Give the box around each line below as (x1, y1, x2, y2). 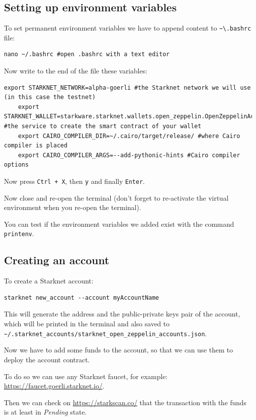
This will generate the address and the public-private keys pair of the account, (4, 309, 240, 319)
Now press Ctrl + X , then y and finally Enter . (4, 175, 145, 186)
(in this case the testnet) (4, 94, 96, 101)
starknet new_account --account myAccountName (4, 294, 159, 301)
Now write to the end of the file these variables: (4, 66, 148, 76)
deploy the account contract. (4, 354, 90, 364)
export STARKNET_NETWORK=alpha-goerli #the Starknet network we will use (4, 84, 251, 91)
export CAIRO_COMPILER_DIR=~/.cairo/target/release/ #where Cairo (18, 132, 240, 140)
